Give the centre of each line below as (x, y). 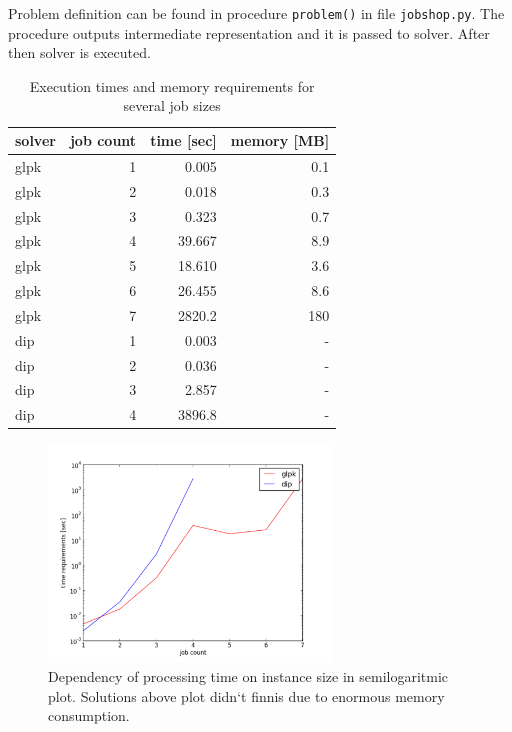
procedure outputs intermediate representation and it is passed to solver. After (249, 32)
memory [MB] (280, 140)
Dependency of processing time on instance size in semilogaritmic (248, 676)
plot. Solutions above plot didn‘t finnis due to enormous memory (246, 695)
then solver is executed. (79, 52)
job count (103, 140)
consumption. (89, 715)
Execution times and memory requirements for (172, 85)
